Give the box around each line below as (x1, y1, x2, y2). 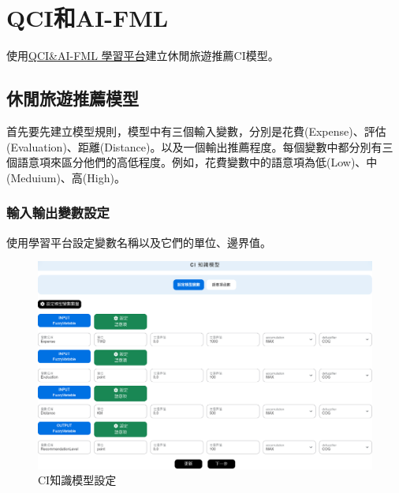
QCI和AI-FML (6, 2, 169, 34)
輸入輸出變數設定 (6, 203, 110, 222)
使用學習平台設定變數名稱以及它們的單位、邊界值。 (6, 233, 271, 250)
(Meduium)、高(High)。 (6, 169, 125, 185)
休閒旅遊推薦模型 (6, 86, 139, 110)
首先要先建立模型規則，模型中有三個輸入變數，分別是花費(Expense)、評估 (6, 122, 386, 139)
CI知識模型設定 (38, 472, 117, 488)
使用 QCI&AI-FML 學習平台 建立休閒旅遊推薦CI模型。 (6, 47, 279, 64)
